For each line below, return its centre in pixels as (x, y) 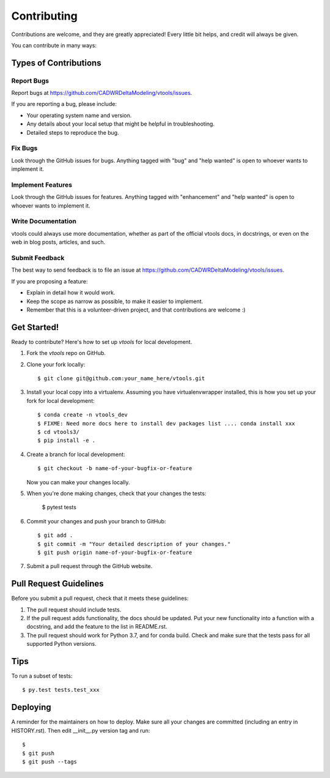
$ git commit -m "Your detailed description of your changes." (134, 544)
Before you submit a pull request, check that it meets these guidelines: (100, 598)
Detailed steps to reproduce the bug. (73, 132)
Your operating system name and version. (79, 115)
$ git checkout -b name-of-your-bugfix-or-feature (115, 469)
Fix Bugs (24, 148)
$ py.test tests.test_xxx (61, 690)
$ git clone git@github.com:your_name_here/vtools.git (121, 379)
